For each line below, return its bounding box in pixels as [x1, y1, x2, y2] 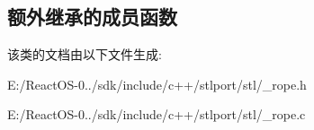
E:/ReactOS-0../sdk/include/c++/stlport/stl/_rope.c [7, 105, 306, 124]
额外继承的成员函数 [7, 3, 177, 30]
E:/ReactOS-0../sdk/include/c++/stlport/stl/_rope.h [7, 74, 307, 93]
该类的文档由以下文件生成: [7, 45, 162, 64]
